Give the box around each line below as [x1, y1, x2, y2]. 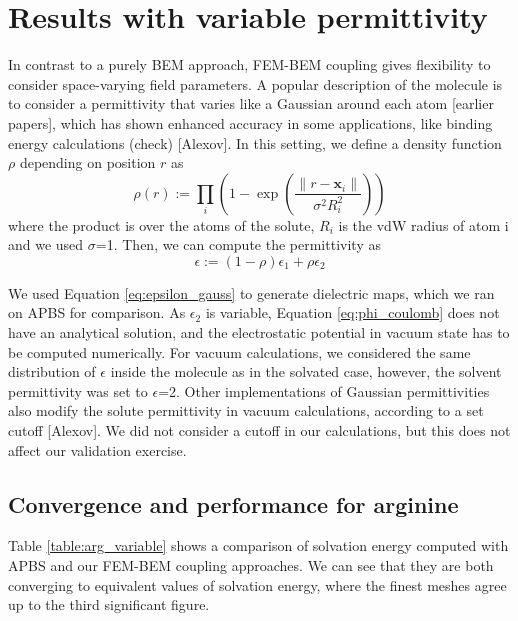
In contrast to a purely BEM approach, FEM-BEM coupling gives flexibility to [8, 54, 491, 75]
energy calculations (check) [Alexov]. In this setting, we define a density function [8, 132, 502, 153]
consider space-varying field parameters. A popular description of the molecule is [8, 73, 503, 94]
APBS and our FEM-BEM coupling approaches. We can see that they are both [8, 555, 494, 576]
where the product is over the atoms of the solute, [8, 214, 315, 235]
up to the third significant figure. [8, 594, 210, 615]
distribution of [8, 361, 96, 382]
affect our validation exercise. [8, 439, 187, 460]
